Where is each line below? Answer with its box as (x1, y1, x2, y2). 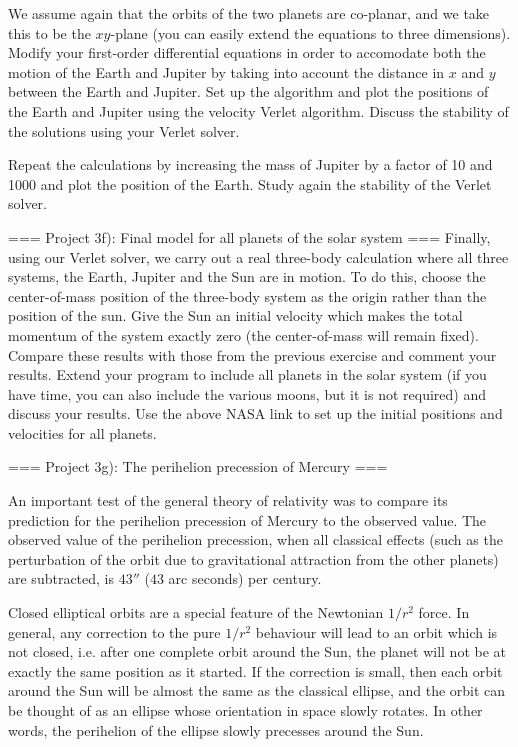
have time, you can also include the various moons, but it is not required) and (8, 383, 486, 404)
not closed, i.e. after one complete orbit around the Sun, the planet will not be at (8, 641, 506, 662)
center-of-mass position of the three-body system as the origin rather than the (8, 285, 487, 306)
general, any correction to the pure (8, 621, 221, 642)
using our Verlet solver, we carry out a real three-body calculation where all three (8, 246, 509, 267)
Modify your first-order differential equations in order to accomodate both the (8, 42, 486, 63)
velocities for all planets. (8, 422, 157, 443)
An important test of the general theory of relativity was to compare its (8, 490, 448, 511)
